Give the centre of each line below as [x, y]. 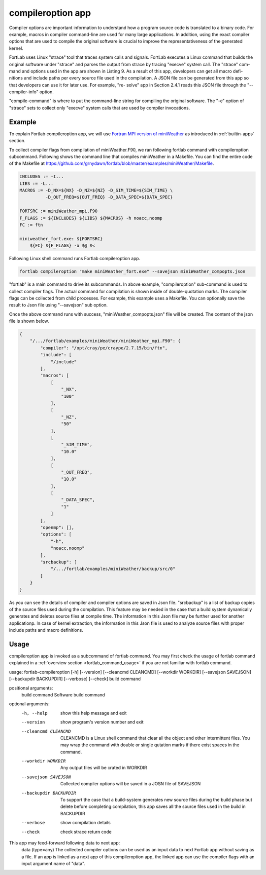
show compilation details [85, 823]
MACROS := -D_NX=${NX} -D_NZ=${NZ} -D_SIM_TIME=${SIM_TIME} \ [96, 190]
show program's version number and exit [102, 722]
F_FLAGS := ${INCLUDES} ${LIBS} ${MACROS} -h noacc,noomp [91, 218]
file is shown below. [29, 321]
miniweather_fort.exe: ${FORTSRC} [61, 239]
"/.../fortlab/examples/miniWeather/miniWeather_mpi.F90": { [105, 341]
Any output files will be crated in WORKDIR [104, 768]
